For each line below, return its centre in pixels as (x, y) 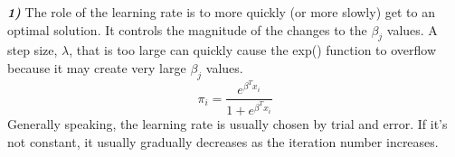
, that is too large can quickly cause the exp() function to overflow (253, 50)
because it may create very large (97, 67)
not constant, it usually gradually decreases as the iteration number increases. (223, 141)
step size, (33, 50)
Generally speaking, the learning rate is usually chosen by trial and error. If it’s (227, 124)
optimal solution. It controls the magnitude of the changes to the (187, 29)
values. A (412, 29)
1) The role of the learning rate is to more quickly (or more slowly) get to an (221, 12)
